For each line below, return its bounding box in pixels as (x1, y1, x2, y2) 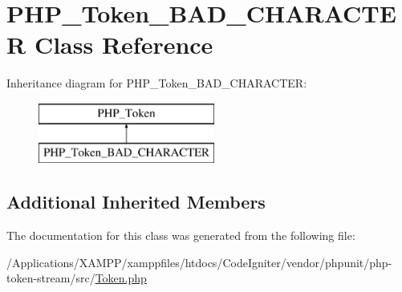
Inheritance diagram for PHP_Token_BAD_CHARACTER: (6, 75, 307, 91)
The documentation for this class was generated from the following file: (6, 227, 355, 244)
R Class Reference (6, 28, 213, 61)
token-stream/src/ (6, 270, 95, 286)
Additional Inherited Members (6, 189, 266, 214)
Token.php (95, 270, 147, 286)
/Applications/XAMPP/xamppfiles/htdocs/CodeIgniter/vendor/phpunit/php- (6, 253, 392, 270)
